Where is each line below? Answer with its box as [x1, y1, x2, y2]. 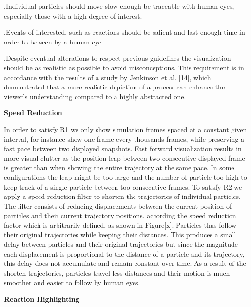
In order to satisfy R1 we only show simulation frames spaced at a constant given [4, 124, 247, 134]
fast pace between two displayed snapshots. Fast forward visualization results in [4, 143, 242, 153]
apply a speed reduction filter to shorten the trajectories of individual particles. [4, 191, 241, 201]
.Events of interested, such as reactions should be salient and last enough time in [4, 27, 245, 37]
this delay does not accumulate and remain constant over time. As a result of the [4, 258, 246, 268]
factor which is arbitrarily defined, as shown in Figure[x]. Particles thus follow [4, 219, 237, 230]
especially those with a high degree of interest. [4, 10, 142, 21]
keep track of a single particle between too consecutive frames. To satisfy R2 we [4, 181, 242, 192]
